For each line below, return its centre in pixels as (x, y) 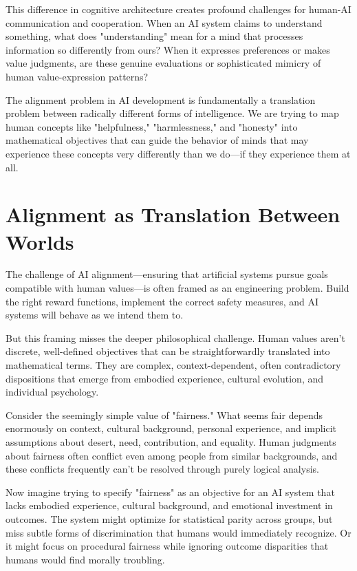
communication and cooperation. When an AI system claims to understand (164, 22)
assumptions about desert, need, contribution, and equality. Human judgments (171, 441)
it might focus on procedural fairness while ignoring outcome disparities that (167, 546)
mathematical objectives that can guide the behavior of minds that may (157, 140)
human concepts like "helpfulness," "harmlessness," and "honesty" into (152, 126)
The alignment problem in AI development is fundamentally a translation (161, 99)
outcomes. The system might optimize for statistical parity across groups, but (169, 518)
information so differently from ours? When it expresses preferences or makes (168, 49)
